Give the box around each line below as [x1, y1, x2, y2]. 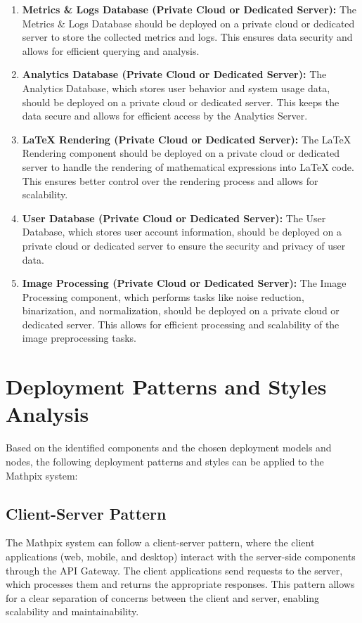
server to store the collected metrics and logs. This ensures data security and [22, 30, 353, 44]
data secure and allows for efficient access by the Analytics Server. [22, 108, 308, 123]
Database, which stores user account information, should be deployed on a [22, 224, 342, 239]
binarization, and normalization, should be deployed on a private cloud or [22, 303, 340, 318]
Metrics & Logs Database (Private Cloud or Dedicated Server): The [22, 2, 357, 16]
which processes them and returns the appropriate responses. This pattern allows [6, 577, 355, 591]
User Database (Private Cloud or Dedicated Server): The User [22, 210, 326, 225]
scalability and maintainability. [6, 604, 139, 619]
